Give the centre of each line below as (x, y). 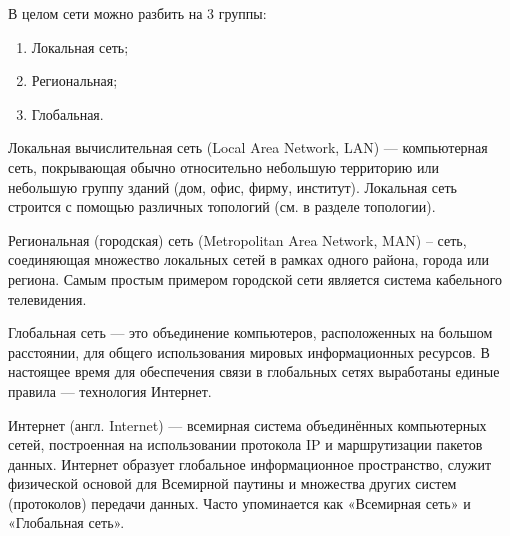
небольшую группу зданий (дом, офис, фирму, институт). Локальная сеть (232, 186)
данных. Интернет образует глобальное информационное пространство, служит (250, 463)
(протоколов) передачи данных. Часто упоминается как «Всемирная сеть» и (239, 502)
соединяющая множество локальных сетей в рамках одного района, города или (249, 259)
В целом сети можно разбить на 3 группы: (137, 13)
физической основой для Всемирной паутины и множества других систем (232, 483)
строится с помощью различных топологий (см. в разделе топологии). (222, 206)
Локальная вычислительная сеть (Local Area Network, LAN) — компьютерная (248, 147)
